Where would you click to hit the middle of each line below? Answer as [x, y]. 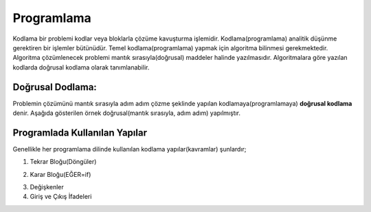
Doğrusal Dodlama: [55, 87]
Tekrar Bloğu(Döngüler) [63, 162]
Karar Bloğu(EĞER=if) [60, 174]
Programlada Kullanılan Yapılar [80, 132]
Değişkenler [47, 187]
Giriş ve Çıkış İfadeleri [61, 197]
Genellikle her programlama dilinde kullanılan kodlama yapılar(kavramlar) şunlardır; [130, 149]
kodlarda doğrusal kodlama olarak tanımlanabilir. [81, 67]
